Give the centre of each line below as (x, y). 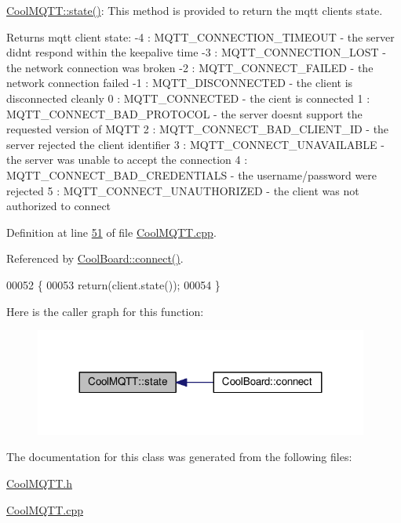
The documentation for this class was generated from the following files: (179, 457)
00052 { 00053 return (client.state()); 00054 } (113, 284)
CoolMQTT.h (40, 483)
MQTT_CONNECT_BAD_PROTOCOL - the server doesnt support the (184, 113)
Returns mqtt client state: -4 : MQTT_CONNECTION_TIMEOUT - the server (200, 36)
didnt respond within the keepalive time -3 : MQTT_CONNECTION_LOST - (196, 52)
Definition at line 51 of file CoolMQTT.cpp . (111, 232)
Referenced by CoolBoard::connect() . (95, 258)
